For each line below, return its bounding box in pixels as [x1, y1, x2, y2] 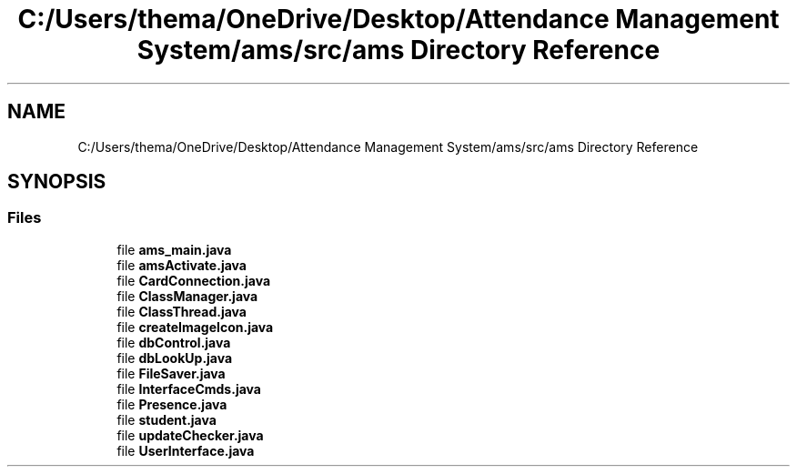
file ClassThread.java [116, 303, 247, 319]
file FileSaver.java [116, 365, 226, 381]
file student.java [116, 411, 217, 428]
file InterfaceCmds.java [116, 380, 261, 397]
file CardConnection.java [116, 272, 271, 288]
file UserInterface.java [116, 442, 255, 459]
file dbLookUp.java [116, 349, 233, 366]
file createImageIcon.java [116, 318, 274, 335]
